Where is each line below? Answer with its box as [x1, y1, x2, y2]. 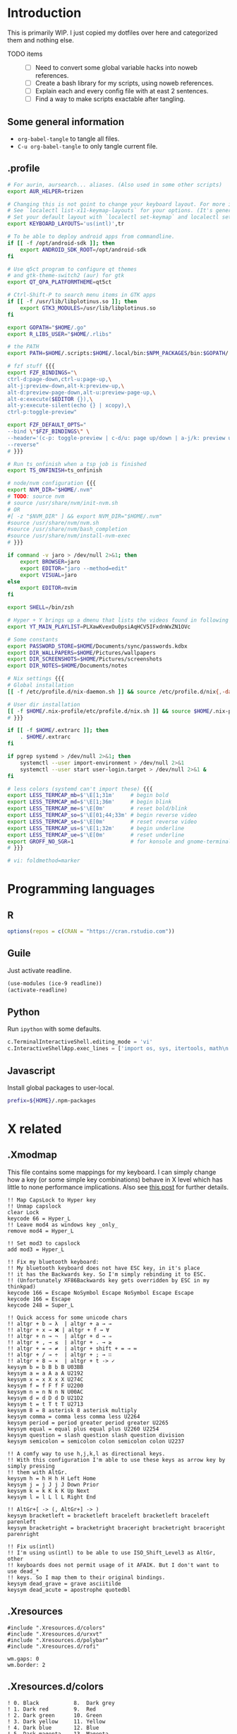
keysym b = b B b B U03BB [7, 1363, 83, 1371]
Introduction [7, 5, 82, 21]
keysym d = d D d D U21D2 [7, 1395, 83, 1402]
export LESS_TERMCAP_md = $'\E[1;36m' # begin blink [7, 798, 172, 805]
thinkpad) [7, 1283, 37, 1290]
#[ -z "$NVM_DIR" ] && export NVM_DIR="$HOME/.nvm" [7, 513, 162, 520]
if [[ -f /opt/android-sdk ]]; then [7, 239, 115, 247]
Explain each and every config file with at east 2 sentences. [35, 87, 209, 95]
